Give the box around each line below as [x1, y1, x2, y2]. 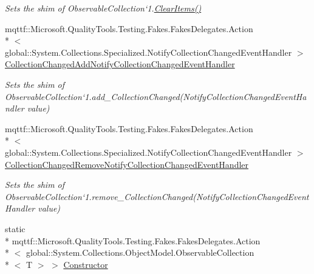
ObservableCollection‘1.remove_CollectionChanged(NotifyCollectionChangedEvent [5, 190, 309, 202]
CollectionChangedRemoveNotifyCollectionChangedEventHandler [5, 158, 249, 170]
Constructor [63, 258, 108, 270]
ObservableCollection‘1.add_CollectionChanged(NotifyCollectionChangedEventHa [5, 90, 307, 102]
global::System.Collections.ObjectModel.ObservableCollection [26, 246, 254, 259]
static [5, 222, 26, 235]
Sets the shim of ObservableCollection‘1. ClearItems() [5, 2, 202, 14]
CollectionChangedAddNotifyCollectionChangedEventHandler [5, 58, 235, 70]
